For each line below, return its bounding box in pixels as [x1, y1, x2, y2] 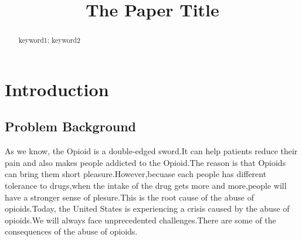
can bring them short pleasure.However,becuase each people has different [5, 168, 267, 180]
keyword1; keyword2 [18, 35, 80, 45]
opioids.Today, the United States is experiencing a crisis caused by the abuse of [5, 202, 290, 215]
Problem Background [5, 117, 136, 135]
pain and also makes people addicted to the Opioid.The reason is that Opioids [5, 156, 286, 168]
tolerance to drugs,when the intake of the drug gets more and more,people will [5, 179, 287, 191]
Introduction [5, 77, 109, 101]
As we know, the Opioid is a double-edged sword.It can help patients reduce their [5, 145, 298, 157]
